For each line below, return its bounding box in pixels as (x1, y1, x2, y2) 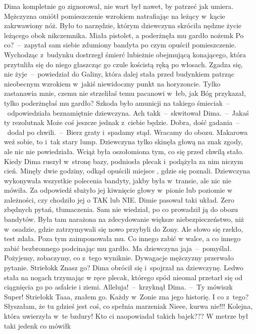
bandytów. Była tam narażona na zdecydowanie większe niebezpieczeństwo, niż (4, 214, 244, 224)
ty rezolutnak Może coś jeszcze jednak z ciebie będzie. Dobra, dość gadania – (4, 117, 240, 127)
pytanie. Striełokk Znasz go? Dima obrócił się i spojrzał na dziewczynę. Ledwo (4, 262, 244, 273)
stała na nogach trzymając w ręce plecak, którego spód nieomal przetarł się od (4, 272, 243, 282)
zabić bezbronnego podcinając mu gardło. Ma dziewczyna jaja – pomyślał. (4, 243, 232, 253)
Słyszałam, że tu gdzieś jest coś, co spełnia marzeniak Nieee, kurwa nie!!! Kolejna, (4, 301, 253, 311)
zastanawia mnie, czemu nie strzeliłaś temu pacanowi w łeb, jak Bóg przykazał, (4, 88, 246, 98)
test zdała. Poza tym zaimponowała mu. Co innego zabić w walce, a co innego (4, 233, 241, 244)
